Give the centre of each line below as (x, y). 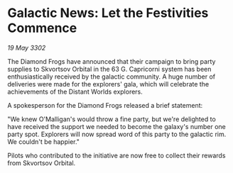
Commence (42, 28)
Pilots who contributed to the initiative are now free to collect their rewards (116, 155)
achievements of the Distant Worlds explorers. (75, 91)
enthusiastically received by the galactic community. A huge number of (112, 77)
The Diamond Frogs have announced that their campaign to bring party (112, 61)
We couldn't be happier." (44, 141)
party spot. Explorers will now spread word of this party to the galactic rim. (117, 134)
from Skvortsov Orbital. (42, 163)
